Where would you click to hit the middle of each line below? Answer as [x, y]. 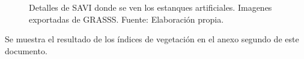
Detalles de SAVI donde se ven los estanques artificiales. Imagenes [150, 7]
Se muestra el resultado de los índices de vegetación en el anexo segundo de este [152, 39]
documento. [26, 50]
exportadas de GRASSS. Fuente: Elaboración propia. [126, 19]
